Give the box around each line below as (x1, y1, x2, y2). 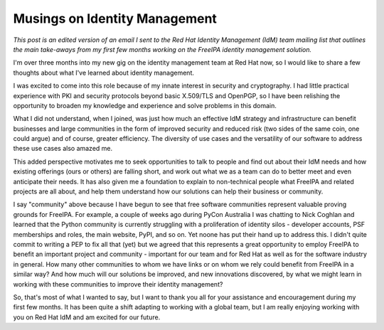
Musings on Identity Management (13, 11, 217, 26)
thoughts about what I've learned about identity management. (13, 68, 195, 77)
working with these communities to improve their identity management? (13, 280, 223, 288)
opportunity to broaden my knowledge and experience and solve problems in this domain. (13, 101, 277, 110)
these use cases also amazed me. (13, 144, 113, 153)
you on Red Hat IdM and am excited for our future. (13, 313, 161, 321)
